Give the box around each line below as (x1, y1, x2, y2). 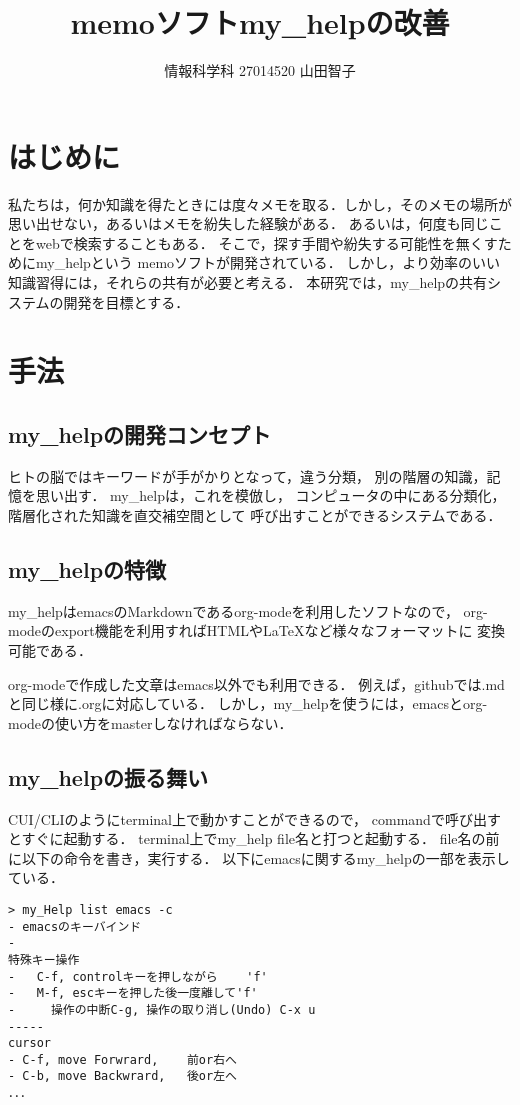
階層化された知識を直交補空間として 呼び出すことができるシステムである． (8, 504, 502, 525)
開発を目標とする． (63, 291, 190, 312)
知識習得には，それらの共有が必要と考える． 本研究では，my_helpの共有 (8, 272, 488, 293)
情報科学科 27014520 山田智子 (164, 60, 356, 81)
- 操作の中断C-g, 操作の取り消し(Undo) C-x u (8, 1002, 316, 1017)
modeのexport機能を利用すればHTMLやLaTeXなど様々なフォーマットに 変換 (8, 620, 506, 641)
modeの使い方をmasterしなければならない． (8, 712, 293, 733)
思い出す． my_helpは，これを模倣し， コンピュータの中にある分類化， (35, 485, 506, 506)
